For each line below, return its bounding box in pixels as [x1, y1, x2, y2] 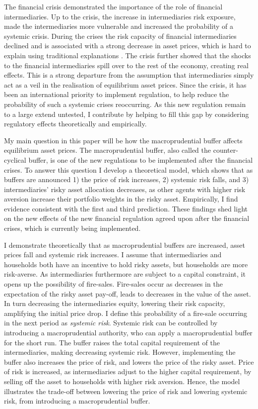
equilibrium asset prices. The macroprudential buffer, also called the [4, 145, 211, 155]
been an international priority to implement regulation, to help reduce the [4, 89, 229, 100]
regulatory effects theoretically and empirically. [4, 118, 147, 129]
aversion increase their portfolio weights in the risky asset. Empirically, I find [4, 194, 238, 204]
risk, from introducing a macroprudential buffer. [4, 396, 150, 406]
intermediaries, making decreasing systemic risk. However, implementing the [4, 347, 236, 357]
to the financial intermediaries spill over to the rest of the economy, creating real [4, 60, 249, 70]
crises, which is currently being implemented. [4, 223, 141, 233]
